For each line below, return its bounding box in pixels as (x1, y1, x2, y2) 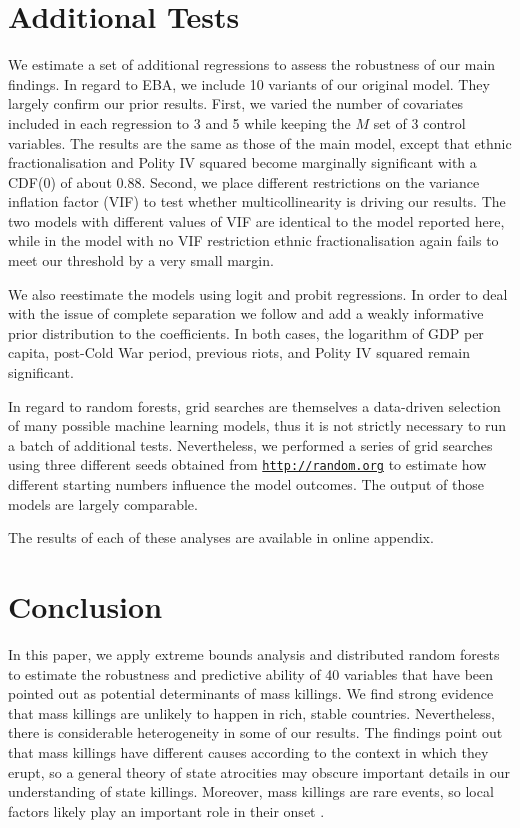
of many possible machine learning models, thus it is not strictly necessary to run (8, 415, 507, 436)
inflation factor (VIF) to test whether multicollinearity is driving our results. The (8, 191, 506, 212)
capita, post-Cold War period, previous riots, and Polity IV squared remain (8, 342, 471, 363)
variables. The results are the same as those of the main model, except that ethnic (8, 132, 512, 153)
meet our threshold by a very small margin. (8, 250, 274, 271)
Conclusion (8, 586, 163, 627)
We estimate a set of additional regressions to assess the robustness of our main (8, 54, 496, 75)
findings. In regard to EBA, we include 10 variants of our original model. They (8, 73, 490, 94)
